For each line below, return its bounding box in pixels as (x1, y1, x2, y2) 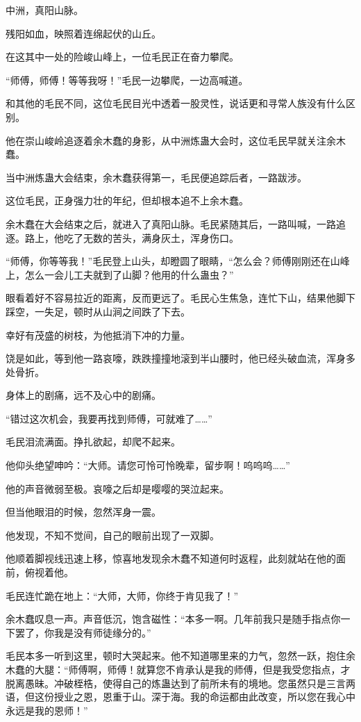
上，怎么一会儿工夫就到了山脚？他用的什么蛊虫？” (6, 267, 234, 281)
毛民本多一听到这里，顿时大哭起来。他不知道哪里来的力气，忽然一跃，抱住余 (6, 648, 355, 663)
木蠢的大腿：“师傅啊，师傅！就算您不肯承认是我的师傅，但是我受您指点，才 (6, 662, 351, 676)
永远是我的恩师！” (6, 703, 88, 717)
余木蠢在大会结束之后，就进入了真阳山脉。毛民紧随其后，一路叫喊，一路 (6, 216, 336, 231)
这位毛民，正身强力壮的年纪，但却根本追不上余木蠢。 (6, 193, 249, 208)
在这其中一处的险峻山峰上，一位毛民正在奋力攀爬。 (6, 49, 239, 64)
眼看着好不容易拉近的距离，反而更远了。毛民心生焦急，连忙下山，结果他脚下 (6, 290, 355, 305)
